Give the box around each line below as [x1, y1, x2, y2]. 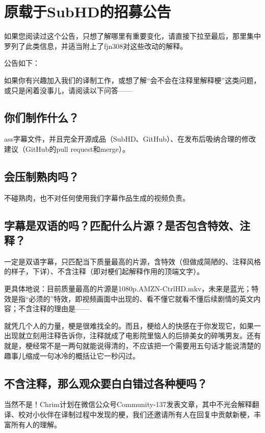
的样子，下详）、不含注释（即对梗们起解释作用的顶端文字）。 [4, 266, 204, 277]
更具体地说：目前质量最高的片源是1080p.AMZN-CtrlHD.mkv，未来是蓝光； [4, 283, 252, 294]
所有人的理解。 [11, 419, 61, 429]
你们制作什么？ [4, 110, 79, 125]
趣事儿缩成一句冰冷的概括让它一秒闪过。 [4, 350, 140, 361]
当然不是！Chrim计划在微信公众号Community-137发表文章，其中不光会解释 [4, 399, 252, 410]
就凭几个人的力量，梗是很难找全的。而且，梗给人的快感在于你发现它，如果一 [4, 320, 261, 331]
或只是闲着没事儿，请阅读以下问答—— [4, 85, 132, 95]
